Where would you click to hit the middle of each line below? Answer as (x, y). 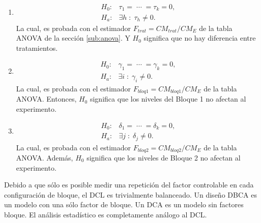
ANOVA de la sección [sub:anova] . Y (73, 38)
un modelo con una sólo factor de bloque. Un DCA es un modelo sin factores (124, 204)
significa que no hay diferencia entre (200, 38)
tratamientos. (37, 47)
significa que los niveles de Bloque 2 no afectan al (164, 158)
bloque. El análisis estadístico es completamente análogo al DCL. (106, 214)
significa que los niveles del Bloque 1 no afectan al (168, 99)
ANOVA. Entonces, (46, 99)
